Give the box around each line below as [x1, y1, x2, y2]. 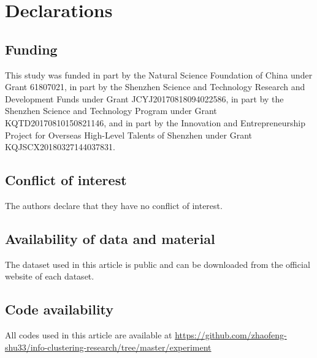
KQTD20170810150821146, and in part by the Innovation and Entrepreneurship [5, 116, 305, 129]
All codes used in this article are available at [5, 329, 172, 341]
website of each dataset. [5, 270, 94, 283]
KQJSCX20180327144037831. [5, 140, 115, 153]
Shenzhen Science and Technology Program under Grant [5, 104, 217, 117]
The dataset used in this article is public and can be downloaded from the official [5, 257, 310, 270]
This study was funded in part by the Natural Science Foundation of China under [5, 68, 313, 81]
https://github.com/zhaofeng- [175, 329, 287, 341]
